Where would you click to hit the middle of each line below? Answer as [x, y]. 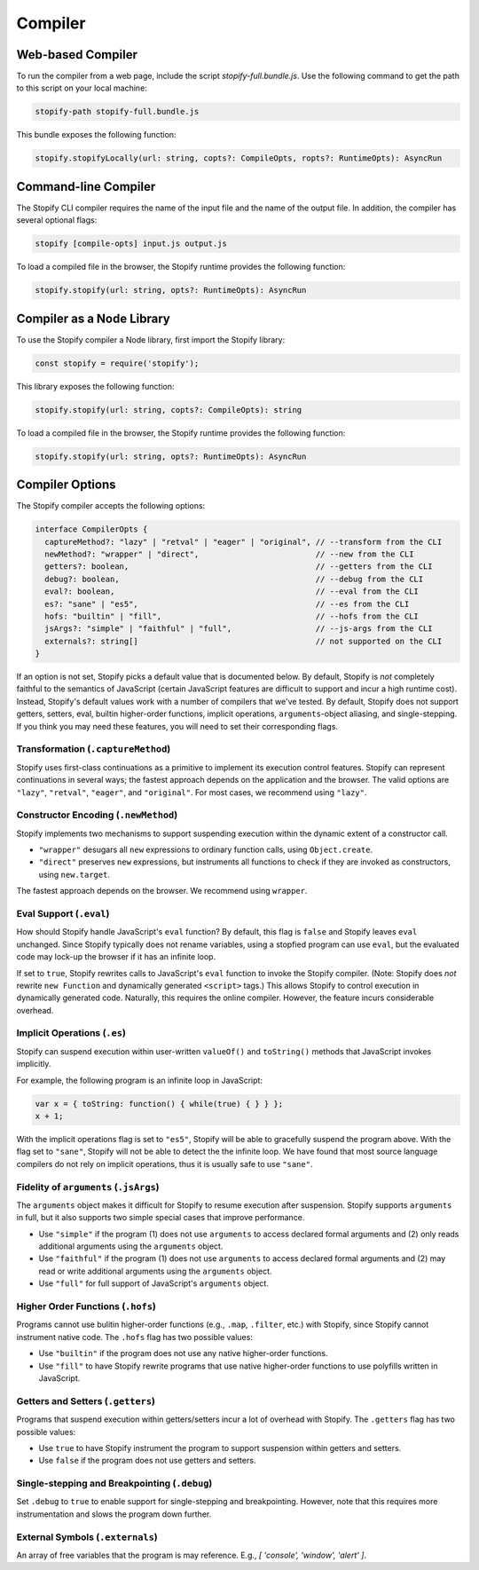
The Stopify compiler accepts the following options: [111, 506]
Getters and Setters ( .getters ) [86, 1400]
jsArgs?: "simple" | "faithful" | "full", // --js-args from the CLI [239, 629]
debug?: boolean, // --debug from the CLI [234, 579]
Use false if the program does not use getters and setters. [147, 1461]
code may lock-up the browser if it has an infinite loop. [116, 957]
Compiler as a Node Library [93, 318]
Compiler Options [66, 485]
